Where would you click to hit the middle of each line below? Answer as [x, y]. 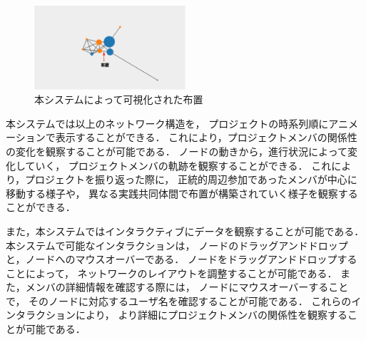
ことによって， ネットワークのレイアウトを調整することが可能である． [172, 273]
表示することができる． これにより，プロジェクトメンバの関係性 [206, 137]
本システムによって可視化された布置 [119, 99]
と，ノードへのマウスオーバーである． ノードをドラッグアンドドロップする [182, 259]
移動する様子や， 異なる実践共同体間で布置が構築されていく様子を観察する [182, 193]
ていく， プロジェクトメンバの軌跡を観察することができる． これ [178, 165]
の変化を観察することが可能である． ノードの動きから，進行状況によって [177, 151]
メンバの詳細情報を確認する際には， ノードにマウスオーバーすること [187, 287]
